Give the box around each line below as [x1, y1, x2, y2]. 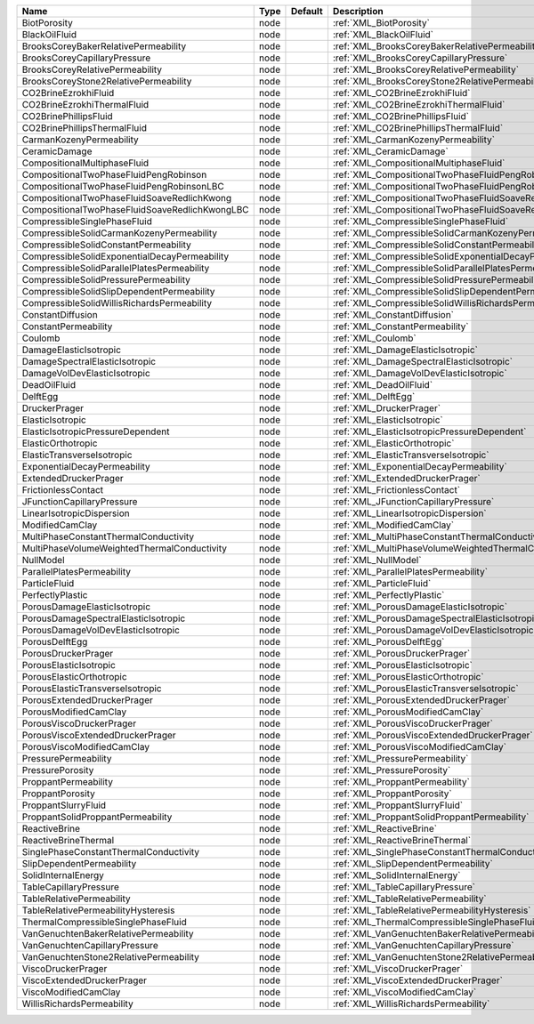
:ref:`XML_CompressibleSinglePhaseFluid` [332, 215, 509, 227]
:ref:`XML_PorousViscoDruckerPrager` [332, 717, 494, 730]
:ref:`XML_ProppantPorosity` [332, 787, 453, 800]
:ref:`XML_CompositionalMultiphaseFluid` [332, 157, 506, 169]
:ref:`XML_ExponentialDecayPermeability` [332, 461, 507, 472]
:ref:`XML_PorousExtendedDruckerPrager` [332, 694, 511, 706]
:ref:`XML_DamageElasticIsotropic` [332, 343, 478, 356]
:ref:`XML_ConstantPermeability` [332, 320, 469, 333]
